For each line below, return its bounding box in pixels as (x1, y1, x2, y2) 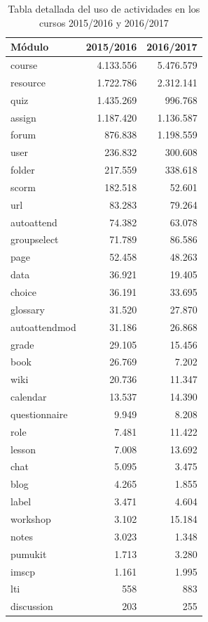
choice (11, 285, 36, 299)
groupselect (11, 232, 59, 247)
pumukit (11, 546, 47, 561)
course (11, 58, 38, 72)
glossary (11, 302, 45, 316)
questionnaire (11, 406, 68, 421)
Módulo (11, 39, 49, 54)
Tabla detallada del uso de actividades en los (8, 1, 200, 15)
